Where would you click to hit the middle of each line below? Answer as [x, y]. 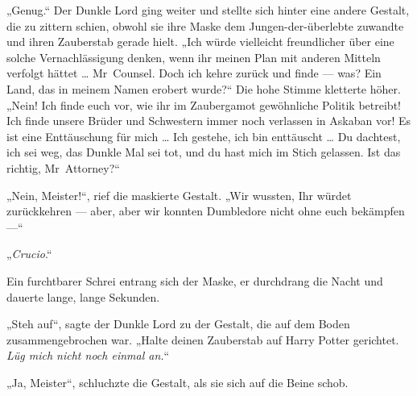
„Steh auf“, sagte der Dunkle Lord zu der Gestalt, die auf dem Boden [178, 324]
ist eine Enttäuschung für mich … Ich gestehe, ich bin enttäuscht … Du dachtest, [204, 136]
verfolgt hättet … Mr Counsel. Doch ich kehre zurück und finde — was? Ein [194, 73]
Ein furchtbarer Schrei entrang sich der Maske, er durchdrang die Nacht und [195, 280]
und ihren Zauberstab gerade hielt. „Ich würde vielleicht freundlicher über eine [200, 42]
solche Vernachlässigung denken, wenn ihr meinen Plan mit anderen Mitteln [194, 57]
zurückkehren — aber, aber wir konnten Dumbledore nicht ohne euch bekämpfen [206, 211]
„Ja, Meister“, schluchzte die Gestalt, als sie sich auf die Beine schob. [178, 382]
